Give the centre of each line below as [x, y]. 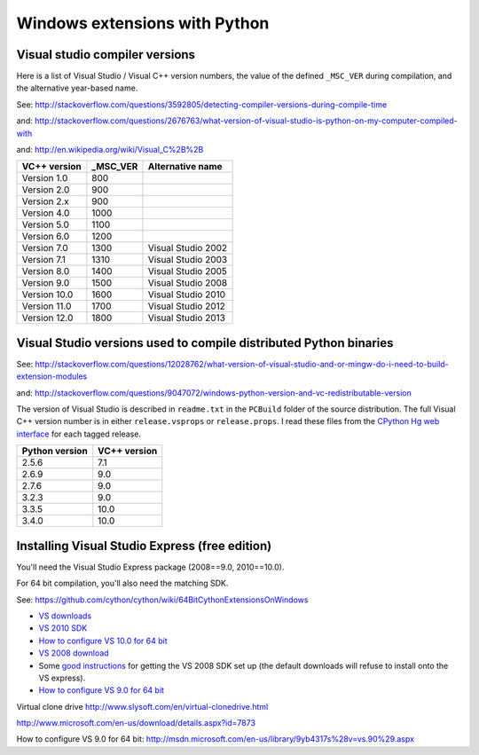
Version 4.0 [46, 213]
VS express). [62, 678]
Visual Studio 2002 [188, 248]
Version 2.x [46, 201]
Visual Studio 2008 [188, 283]
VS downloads [65, 616]
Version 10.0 [47, 295]
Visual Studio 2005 [188, 271]
